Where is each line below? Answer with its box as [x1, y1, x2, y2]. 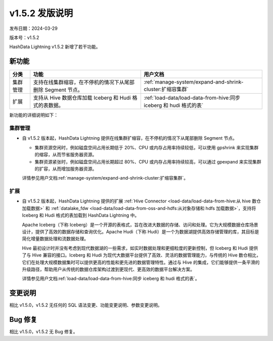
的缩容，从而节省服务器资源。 [34, 152, 97, 158]
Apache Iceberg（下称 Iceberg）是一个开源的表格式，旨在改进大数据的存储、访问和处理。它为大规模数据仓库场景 [22, 222, 259, 228]
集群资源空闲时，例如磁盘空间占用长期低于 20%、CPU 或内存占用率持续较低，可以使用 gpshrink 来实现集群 [34, 144, 259, 150]
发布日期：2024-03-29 [9, 25, 58, 31]
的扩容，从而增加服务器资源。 [34, 165, 97, 172]
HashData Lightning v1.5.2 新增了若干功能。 [9, 44, 101, 50]
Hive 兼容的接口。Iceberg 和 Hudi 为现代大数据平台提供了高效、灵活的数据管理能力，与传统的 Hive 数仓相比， [32, 252, 261, 258]
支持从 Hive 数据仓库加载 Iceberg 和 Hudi [33, 94, 131, 101]
